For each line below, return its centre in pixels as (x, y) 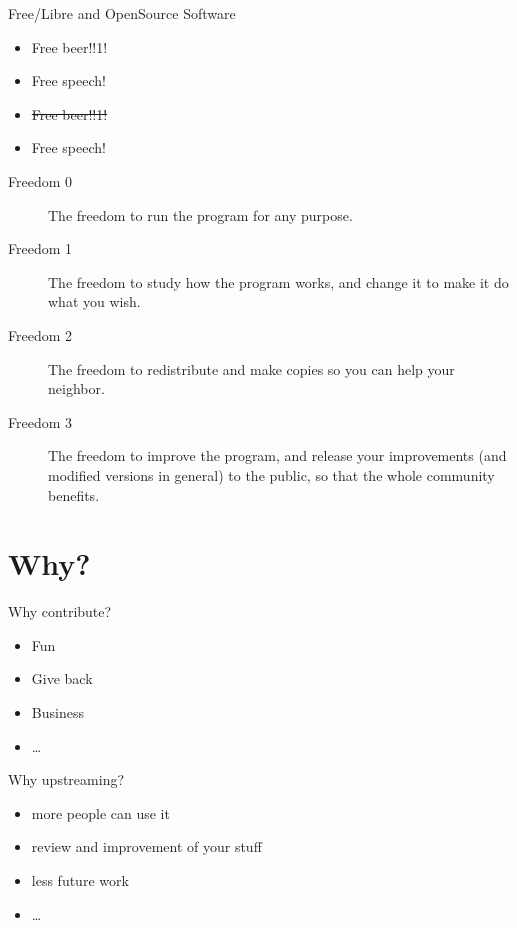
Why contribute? (60, 611)
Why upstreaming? (66, 779)
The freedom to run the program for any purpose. (200, 214)
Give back (62, 678)
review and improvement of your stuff (146, 846)
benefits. (74, 494)
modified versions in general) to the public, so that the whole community (271, 474)
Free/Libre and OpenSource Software (122, 13)
